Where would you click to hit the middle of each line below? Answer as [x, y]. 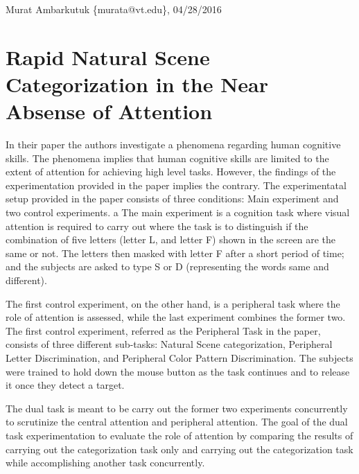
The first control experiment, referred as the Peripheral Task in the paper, [163, 330]
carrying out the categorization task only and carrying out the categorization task [179, 449]
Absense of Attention [109, 111]
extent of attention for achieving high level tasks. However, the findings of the [171, 172]
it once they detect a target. [65, 385]
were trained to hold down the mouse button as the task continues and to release [178, 371]
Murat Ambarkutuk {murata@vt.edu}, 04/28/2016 [114, 9]
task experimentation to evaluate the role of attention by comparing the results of [179, 435]
